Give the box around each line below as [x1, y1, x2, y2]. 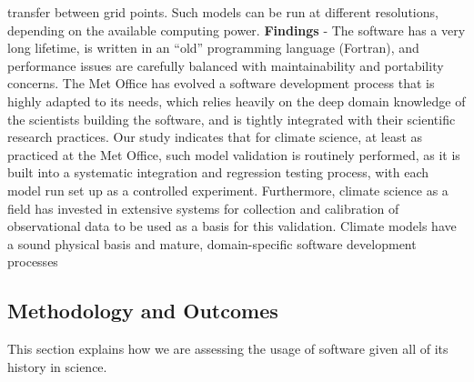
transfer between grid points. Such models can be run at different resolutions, [7, 3, 439, 21]
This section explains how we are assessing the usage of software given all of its [7, 339, 449, 358]
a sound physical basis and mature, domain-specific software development [7, 234, 417, 253]
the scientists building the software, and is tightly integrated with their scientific [7, 109, 456, 128]
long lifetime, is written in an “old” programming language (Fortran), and [7, 38, 419, 57]
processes [7, 252, 58, 271]
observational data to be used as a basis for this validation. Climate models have [7, 216, 457, 236]
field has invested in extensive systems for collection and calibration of [7, 198, 399, 217]
